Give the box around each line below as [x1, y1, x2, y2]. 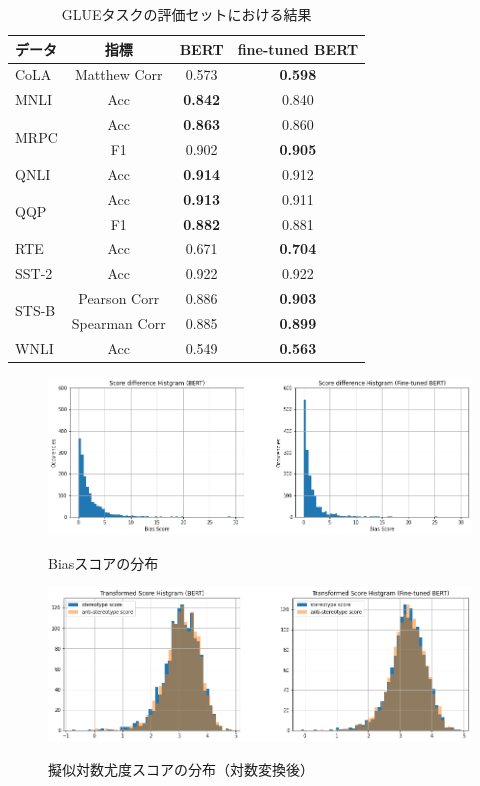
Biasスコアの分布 [48, 552, 159, 573]
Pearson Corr [78, 288, 160, 309]
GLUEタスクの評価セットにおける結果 [61, 4, 312, 24]
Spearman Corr [71, 312, 166, 333]
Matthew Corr [74, 64, 163, 85]
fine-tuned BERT [237, 38, 359, 59]
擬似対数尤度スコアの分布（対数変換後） [48, 759, 314, 780]
